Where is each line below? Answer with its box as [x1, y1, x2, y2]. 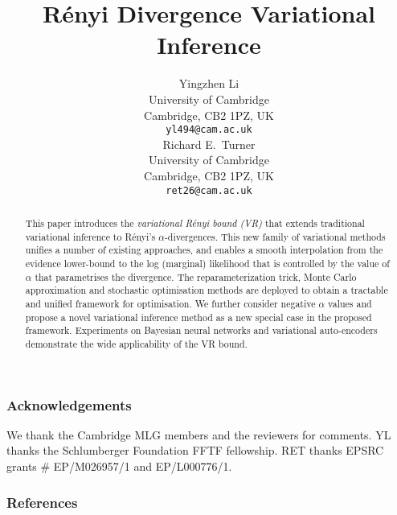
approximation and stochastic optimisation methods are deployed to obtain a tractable [25, 283, 388, 297]
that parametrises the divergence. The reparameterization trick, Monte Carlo [35, 270, 357, 283]
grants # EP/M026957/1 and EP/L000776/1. [6, 458, 232, 475]
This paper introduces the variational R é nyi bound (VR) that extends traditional [25, 216, 365, 229]
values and [328, 296, 372, 310]
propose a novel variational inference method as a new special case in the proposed [25, 310, 372, 323]
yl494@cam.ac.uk [166, 124, 252, 136]
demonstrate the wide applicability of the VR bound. [25, 336, 248, 350]
